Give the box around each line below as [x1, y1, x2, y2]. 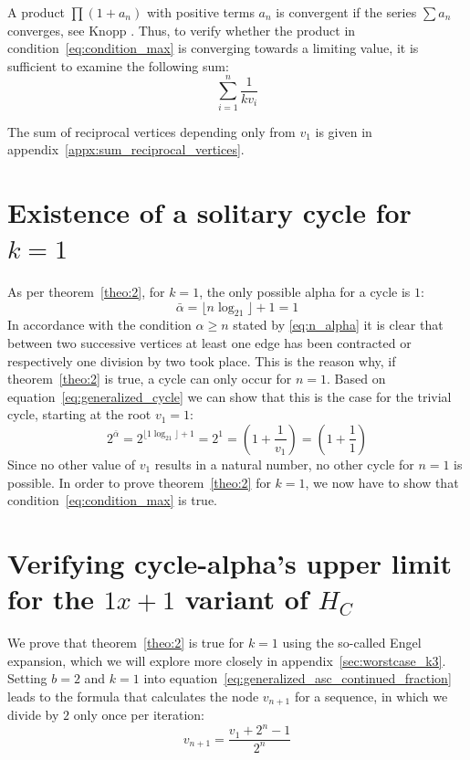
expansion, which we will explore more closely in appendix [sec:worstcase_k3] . [7, 650, 446, 670]
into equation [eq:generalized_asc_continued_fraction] [143, 669, 452, 688]
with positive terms [146, 3, 255, 21]
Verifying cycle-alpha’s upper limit [7, 544, 452, 581]
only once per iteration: [73, 705, 204, 724]
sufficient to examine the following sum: [7, 56, 229, 75]
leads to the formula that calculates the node [7, 686, 259, 705]
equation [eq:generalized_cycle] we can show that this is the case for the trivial [7, 386, 452, 406]
